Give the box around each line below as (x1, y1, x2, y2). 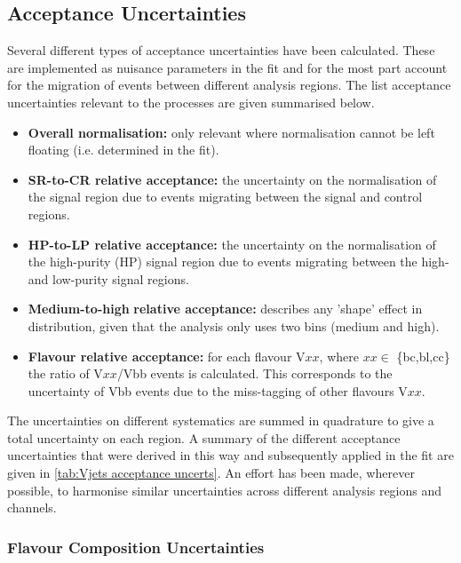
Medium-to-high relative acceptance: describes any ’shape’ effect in (28, 299, 423, 318)
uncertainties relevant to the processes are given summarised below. (7, 92, 375, 111)
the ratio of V (28, 364, 103, 383)
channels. (7, 498, 57, 517)
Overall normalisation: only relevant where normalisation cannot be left (28, 123, 435, 141)
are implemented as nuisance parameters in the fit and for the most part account (7, 58, 448, 76)
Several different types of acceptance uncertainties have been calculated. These (7, 41, 435, 59)
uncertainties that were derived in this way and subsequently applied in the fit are (7, 446, 454, 464)
